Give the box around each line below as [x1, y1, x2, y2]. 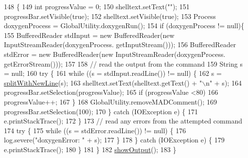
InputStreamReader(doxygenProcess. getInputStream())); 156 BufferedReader [4, 39, 236, 50]
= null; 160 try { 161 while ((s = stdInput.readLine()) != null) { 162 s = [4, 68, 222, 78]
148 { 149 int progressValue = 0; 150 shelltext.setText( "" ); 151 [4, 1, 190, 11]
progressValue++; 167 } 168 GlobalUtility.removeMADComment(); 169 [4, 96, 217, 106]
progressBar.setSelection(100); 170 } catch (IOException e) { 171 [4, 106, 198, 116]
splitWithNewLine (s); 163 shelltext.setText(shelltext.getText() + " [4, 77, 202, 88]
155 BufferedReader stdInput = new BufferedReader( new [4, 30, 175, 40]
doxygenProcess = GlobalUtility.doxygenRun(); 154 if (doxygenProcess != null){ [4, 20, 245, 31]
